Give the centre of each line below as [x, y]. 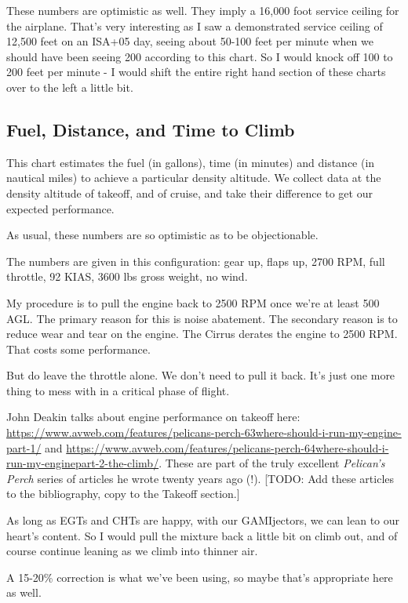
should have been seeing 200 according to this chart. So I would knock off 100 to [200, 56]
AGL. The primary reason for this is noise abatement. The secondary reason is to [202, 318]
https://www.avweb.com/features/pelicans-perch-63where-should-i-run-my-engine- [204, 432]
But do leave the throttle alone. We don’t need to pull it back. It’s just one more [201, 375]
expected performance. [60, 208]
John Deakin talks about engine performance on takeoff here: [153, 417]
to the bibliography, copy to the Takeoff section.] [123, 494]
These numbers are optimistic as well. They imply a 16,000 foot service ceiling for [203, 10]
